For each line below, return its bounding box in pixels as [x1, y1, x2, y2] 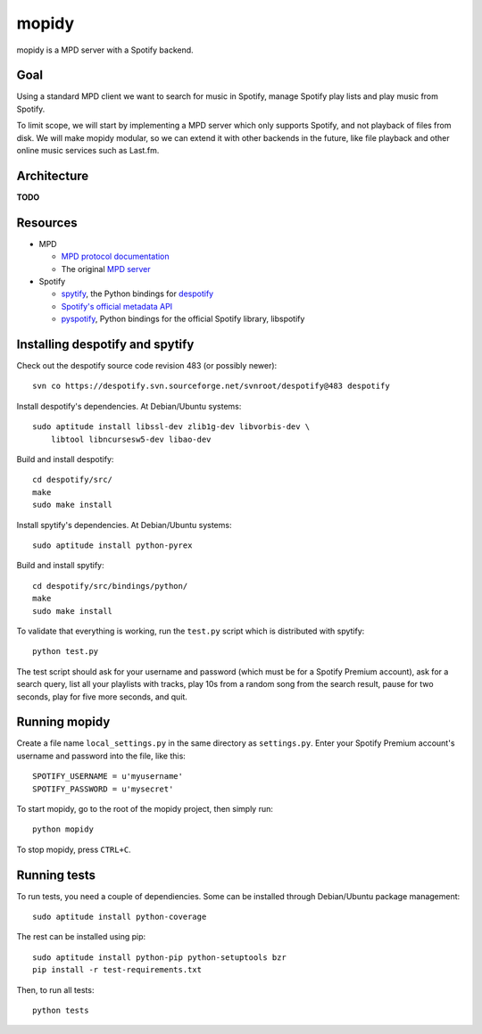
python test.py [32, 647, 99, 657]
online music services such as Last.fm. [16, 145, 160, 156]
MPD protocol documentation [61, 251, 170, 262]
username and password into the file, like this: [16, 750, 187, 761]
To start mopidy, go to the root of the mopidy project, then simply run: [16, 803, 274, 814]
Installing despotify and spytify [16, 336, 195, 352]
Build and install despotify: [16, 454, 114, 465]
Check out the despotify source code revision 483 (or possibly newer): [16, 360, 278, 371]
